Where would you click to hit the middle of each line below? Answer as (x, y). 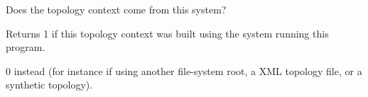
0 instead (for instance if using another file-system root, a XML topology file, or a (184, 70)
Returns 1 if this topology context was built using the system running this (167, 33)
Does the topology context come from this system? (116, 9)
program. (26, 47)
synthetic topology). (49, 85)
